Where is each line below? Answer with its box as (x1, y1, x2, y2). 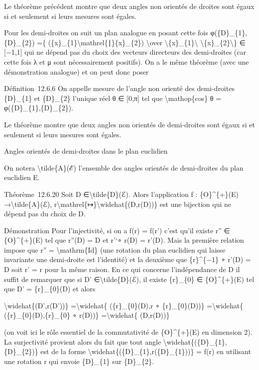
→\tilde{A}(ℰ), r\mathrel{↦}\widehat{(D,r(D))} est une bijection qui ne (4, 198, 231, 209)
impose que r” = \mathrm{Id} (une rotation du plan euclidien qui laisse (4, 244, 226, 255)
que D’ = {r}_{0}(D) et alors (4, 283, 96, 294)
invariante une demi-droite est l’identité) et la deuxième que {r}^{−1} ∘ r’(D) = (4, 254, 251, 265)
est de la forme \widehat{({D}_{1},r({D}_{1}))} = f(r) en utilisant (40, 346, 251, 357)
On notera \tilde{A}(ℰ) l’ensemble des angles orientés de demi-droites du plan (4, 162, 244, 173)
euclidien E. (4, 172, 40, 183)
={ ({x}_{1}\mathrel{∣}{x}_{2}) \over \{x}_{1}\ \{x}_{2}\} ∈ (37, 37, 246, 47)
